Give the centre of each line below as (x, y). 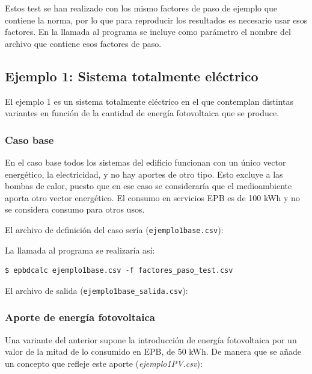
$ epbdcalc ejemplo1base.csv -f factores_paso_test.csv (119, 271)
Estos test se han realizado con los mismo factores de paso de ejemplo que (141, 8)
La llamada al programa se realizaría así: (80, 250)
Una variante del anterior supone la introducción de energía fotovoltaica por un (151, 339)
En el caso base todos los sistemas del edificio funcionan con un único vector (145, 162)
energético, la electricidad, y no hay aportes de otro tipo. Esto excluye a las (144, 174)
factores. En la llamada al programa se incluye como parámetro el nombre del (148, 32)
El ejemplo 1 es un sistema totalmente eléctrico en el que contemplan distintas (149, 101)
